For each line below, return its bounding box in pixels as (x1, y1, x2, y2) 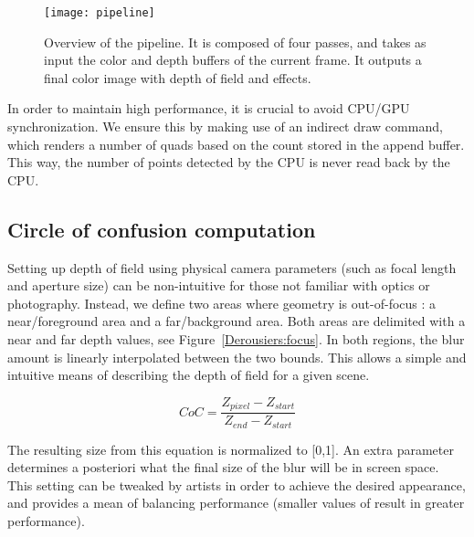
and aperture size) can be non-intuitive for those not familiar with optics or (7, 276, 430, 295)
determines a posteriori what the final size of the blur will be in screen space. (7, 458, 439, 477)
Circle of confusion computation (7, 215, 316, 243)
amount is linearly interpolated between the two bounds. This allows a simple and (7, 347, 467, 366)
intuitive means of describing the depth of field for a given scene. (7, 365, 370, 384)
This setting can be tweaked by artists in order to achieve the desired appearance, (7, 475, 466, 494)
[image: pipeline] (44, 6, 155, 19)
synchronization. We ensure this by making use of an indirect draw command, (7, 117, 443, 136)
